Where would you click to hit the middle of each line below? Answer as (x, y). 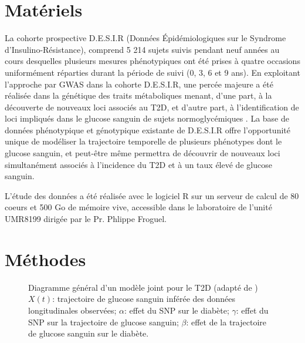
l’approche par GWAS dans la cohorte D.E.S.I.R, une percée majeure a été (139, 84)
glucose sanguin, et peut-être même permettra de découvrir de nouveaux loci (143, 153)
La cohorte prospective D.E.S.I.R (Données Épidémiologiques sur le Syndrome (145, 38)
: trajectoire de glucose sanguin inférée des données (144, 299)
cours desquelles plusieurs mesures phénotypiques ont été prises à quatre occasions (152, 61)
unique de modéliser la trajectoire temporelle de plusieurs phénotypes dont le (143, 141)
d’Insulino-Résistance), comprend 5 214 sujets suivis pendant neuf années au (142, 49)
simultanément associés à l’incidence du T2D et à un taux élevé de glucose (138, 164)
